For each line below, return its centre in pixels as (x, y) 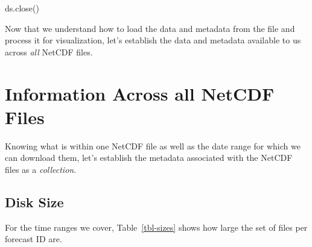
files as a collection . (41, 169)
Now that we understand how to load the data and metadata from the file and (150, 28)
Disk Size (34, 202)
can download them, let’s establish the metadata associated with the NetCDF (149, 158)
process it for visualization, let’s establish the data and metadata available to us (153, 40)
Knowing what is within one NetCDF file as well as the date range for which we (153, 145)
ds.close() (22, 8)
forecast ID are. (33, 239)
